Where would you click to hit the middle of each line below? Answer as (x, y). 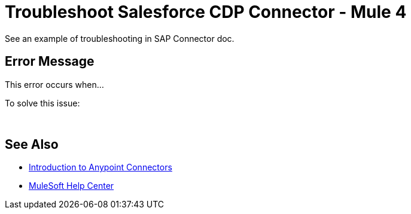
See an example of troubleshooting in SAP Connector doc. (120, 38)
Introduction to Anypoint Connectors (101, 167)
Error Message (50, 62)
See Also (32, 145)
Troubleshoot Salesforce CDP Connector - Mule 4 (206, 12)
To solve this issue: (42, 103)
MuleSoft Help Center (71, 186)
